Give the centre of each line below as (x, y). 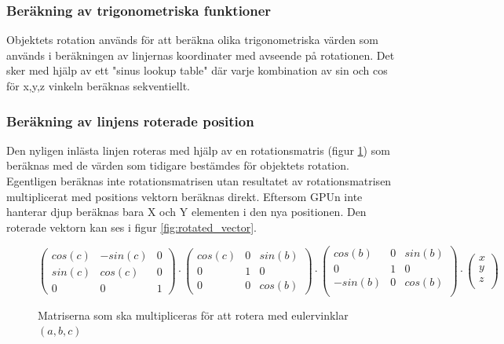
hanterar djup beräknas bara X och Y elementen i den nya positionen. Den (186, 212)
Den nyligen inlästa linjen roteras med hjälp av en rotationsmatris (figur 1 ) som (198, 150)
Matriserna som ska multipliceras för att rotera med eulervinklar (193, 315)
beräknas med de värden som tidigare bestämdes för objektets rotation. (178, 165)
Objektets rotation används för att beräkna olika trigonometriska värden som (192, 40)
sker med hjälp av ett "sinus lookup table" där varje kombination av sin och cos (197, 70)
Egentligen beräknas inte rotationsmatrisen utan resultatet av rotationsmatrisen (199, 181)
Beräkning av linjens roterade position (130, 121)
